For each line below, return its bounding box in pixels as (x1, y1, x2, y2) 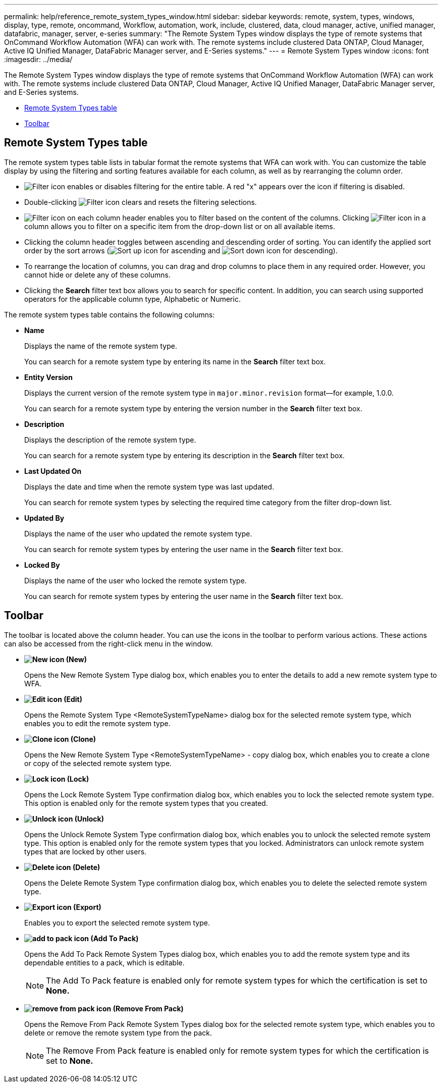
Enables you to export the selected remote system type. (24, 918, 210, 927)
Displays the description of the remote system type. (24, 435, 196, 444)
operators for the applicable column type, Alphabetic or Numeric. (24, 294, 241, 303)
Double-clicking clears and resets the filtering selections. (24, 197, 257, 206)
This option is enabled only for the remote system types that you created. (24, 798, 268, 807)
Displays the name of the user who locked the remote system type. (24, 576, 247, 585)
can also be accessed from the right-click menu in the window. (4, 639, 213, 648)
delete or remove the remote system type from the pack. (24, 1028, 212, 1037)
